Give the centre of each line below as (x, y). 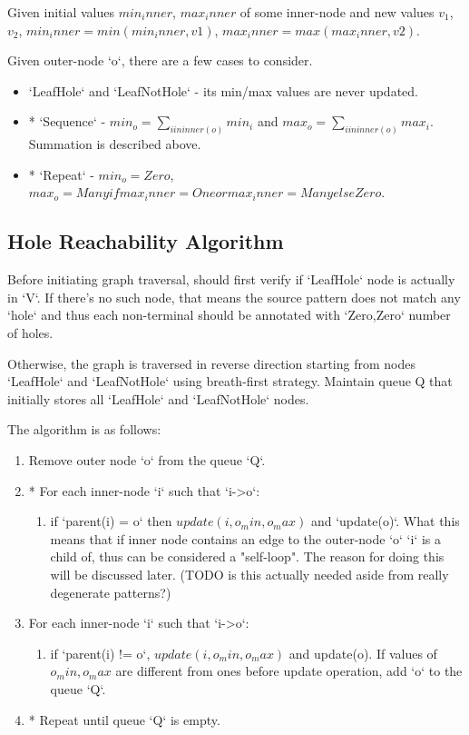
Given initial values (61, 12)
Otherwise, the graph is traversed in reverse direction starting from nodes (211, 363)
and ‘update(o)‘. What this (385, 521)
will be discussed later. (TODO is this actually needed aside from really (249, 574)
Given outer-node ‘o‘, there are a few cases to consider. (160, 60)
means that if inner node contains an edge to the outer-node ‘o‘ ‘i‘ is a (246, 538)
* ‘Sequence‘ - (67, 121)
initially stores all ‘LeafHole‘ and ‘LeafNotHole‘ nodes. (158, 398)
